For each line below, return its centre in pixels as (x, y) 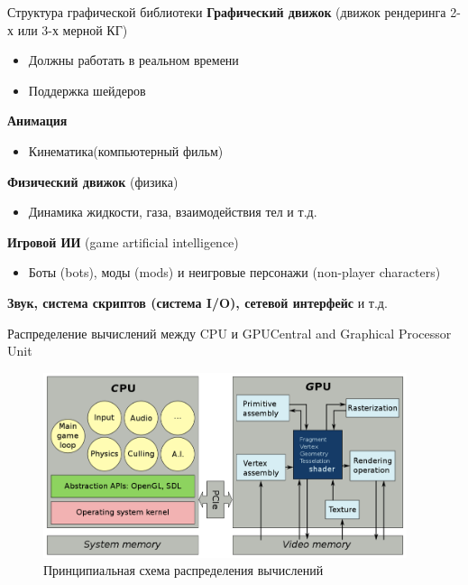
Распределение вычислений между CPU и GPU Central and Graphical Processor (229, 333)
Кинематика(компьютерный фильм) (126, 150)
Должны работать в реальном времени (133, 60)
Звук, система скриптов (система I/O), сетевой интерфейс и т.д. (197, 302)
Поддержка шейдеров (87, 90)
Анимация (37, 121)
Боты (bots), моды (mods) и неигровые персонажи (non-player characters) (234, 272)
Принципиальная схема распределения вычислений (184, 570)
